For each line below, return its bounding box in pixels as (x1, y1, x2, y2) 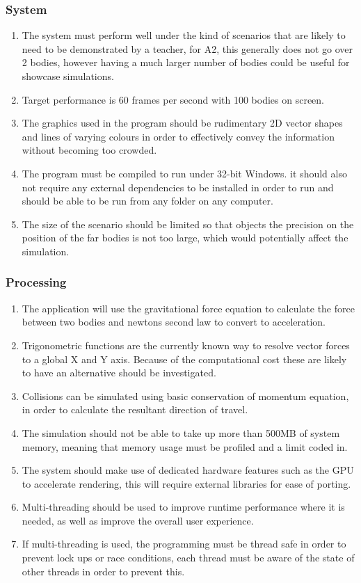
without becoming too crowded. (22, 143, 157, 157)
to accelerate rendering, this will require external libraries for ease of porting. (22, 476, 351, 490)
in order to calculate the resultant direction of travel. (22, 402, 248, 417)
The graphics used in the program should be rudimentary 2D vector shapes (22, 115, 343, 130)
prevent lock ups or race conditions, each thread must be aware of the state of (22, 550, 355, 565)
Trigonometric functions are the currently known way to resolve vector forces (22, 337, 350, 352)
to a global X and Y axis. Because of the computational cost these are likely (22, 351, 347, 366)
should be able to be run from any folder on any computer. (22, 193, 273, 208)
